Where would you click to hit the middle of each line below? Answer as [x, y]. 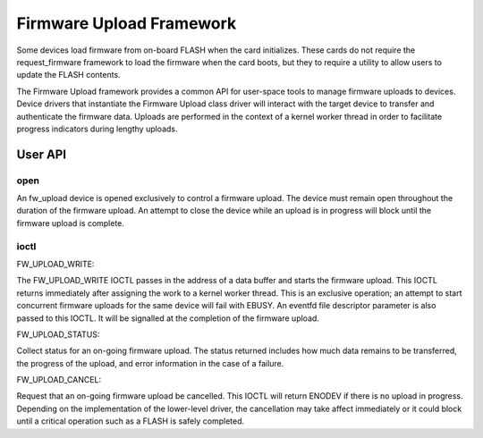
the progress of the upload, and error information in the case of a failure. [150, 363]
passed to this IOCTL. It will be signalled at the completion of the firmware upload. [168, 318]
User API [42, 154]
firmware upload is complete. [71, 223]
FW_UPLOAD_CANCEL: [59, 380]
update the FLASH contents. [68, 75]
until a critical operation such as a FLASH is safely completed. [131, 421]
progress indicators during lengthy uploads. [97, 129]
